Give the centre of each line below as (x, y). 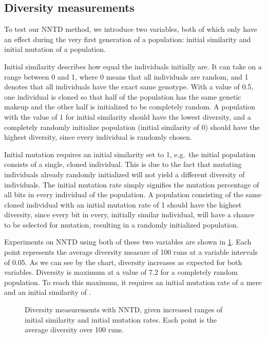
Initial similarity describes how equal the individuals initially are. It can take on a (133, 66)
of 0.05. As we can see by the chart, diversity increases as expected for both (123, 262)
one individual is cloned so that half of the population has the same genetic (123, 96)
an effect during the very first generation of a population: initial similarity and (128, 39)
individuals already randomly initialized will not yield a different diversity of (125, 174)
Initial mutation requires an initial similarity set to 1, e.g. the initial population (130, 154)
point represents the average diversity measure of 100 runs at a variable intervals (131, 252)
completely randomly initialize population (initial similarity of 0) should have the (132, 127)
